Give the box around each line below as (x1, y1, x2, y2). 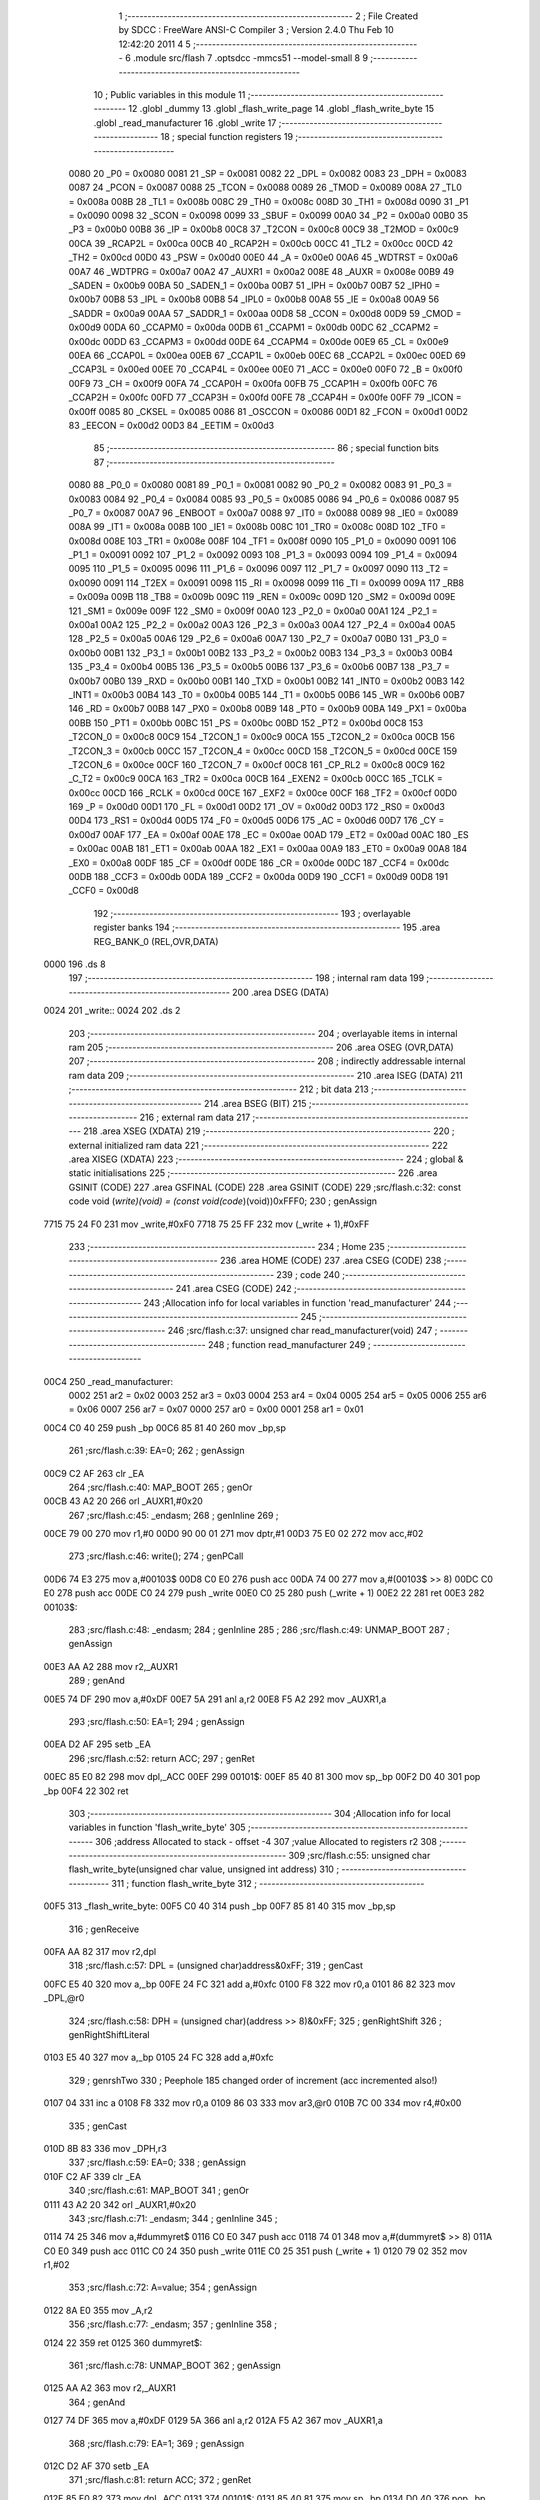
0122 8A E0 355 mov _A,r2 (43, 2304, 154, 2316)
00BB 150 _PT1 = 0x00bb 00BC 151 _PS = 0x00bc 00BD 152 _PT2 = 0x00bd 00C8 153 (68, 716, 424, 729)
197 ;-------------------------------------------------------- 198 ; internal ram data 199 (68, 972, 425, 984)
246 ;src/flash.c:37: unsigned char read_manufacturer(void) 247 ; (167, 1325, 438, 1337)
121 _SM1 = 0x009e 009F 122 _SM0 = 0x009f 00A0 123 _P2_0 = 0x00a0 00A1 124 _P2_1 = (68, 605, 439, 617)
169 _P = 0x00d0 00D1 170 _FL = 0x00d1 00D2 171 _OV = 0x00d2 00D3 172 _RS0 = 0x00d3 (68, 801, 445, 813)
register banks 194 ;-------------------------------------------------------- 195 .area (93, 921, 441, 934)
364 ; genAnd (68, 2396, 125, 2408)
